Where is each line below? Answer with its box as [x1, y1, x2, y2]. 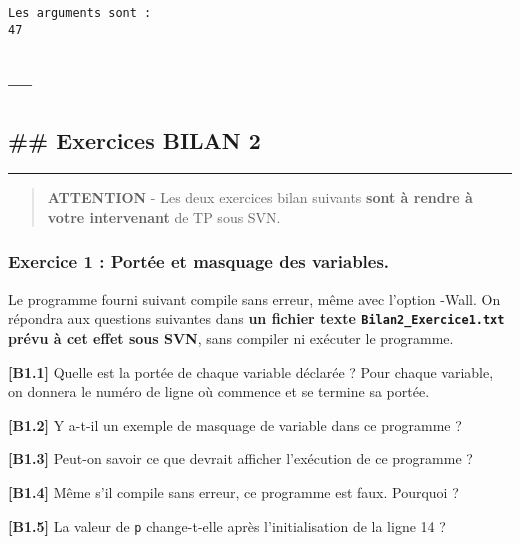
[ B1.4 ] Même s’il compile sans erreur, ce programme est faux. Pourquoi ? [8, 481, 459, 502]
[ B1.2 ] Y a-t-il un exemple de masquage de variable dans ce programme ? [8, 414, 462, 435]
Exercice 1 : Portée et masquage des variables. [8, 249, 390, 274]
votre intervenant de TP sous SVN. [47, 206, 281, 227]
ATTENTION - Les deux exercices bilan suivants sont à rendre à [47, 187, 473, 208]
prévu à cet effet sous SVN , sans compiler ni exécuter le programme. [8, 327, 454, 348]
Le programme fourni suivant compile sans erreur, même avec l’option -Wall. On [8, 288, 501, 309]
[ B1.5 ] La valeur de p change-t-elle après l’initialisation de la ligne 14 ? [8, 515, 446, 536]
